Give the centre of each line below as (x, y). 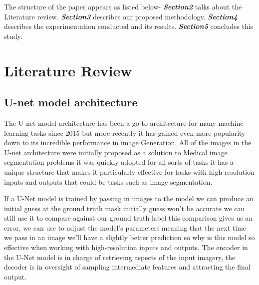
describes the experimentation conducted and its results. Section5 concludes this (129, 26)
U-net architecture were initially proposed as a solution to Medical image (116, 152)
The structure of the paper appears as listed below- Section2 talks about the (123, 6)
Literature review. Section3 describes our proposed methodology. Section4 (121, 16)
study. (13, 36)
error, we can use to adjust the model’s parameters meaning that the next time (125, 227)
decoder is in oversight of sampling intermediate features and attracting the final (127, 267)
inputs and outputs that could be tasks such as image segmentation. (108, 181)
